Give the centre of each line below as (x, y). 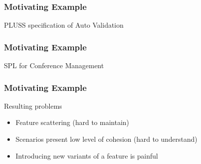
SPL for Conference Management (54, 65)
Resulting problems (33, 105)
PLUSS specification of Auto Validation (64, 25)
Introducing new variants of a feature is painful (87, 155)
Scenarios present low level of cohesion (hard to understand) (106, 139)
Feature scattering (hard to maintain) (72, 122)
